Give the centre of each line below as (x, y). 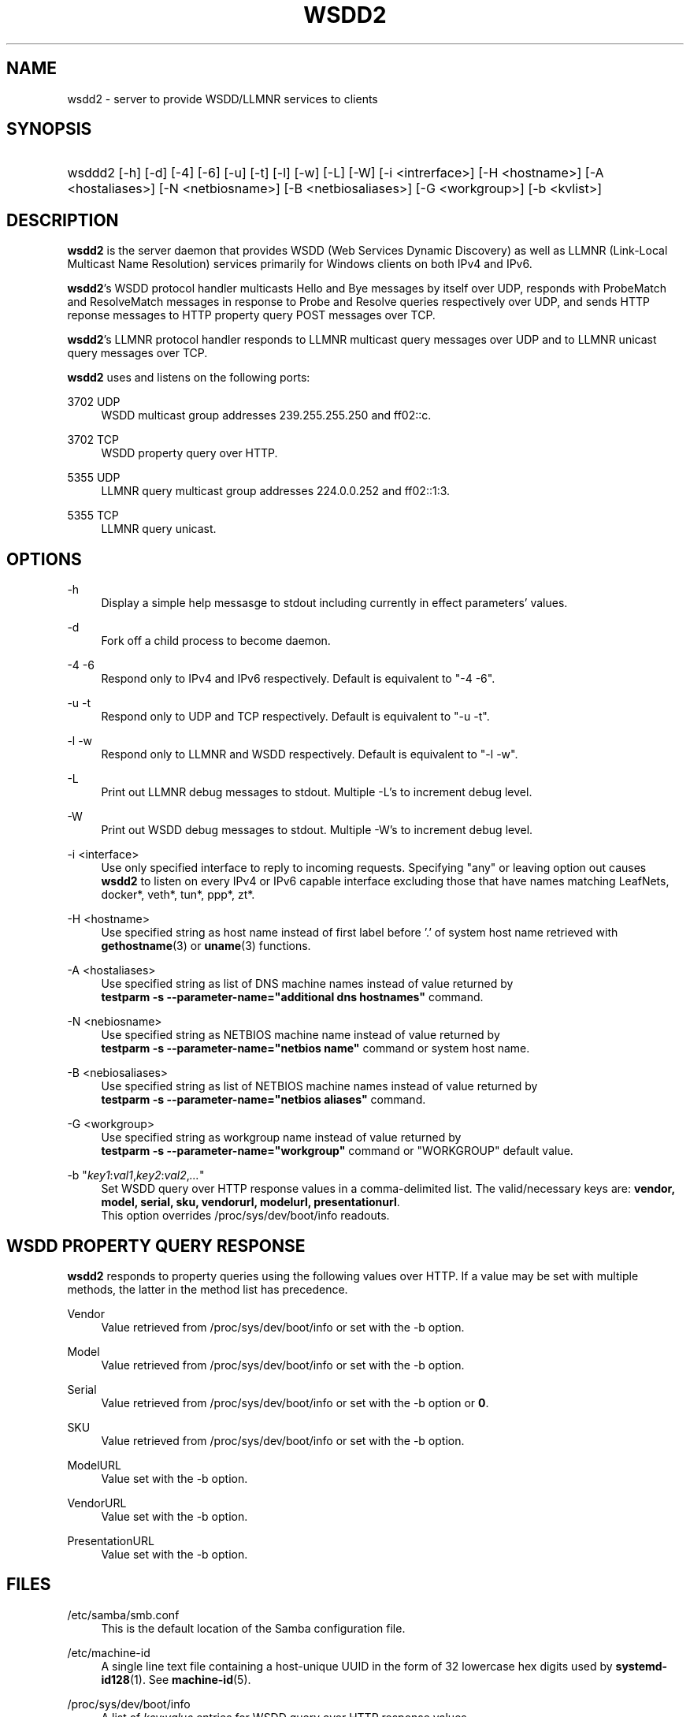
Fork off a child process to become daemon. (216, 641)
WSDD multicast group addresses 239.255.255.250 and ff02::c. (266, 415)
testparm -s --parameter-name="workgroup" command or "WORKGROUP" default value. (337, 1151)
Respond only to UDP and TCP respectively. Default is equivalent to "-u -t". (295, 717)
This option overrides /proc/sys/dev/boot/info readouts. (245, 1216)
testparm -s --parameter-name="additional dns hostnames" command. (292, 997)
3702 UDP (94, 402)
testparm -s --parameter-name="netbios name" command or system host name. (315, 1048)
